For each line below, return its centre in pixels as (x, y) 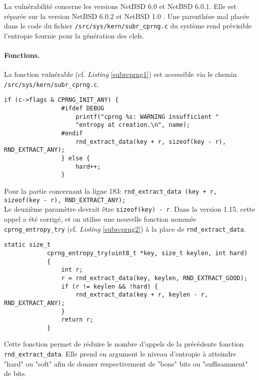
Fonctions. (22, 55)
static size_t (27, 245)
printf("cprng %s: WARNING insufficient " (147, 117)
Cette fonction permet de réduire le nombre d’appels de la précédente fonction (124, 344)
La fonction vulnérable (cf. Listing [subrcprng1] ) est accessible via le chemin (120, 74)
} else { (75, 159)
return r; (77, 320)
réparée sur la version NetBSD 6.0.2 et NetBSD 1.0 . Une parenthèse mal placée (127, 16)
